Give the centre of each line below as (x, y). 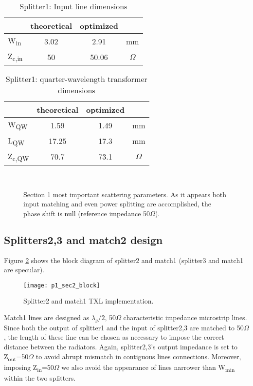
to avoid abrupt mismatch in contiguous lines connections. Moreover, (138, 356)
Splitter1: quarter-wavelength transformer (76, 79)
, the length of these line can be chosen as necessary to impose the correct (114, 337)
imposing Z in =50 (29, 367)
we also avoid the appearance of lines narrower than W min (148, 367)
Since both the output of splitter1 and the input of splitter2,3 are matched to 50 (124, 327)
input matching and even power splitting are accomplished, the (117, 204)
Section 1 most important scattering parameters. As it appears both (125, 194)
